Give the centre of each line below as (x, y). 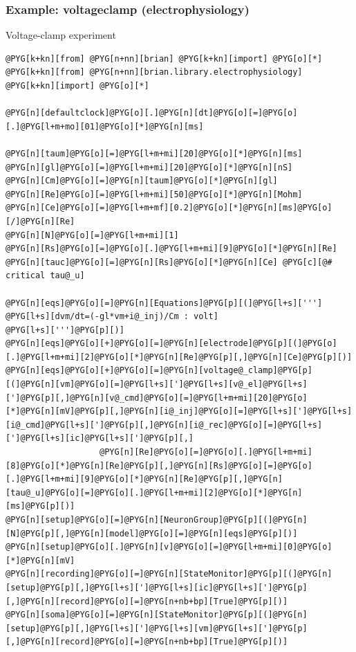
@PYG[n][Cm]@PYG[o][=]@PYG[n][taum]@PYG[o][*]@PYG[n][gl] (142, 181)
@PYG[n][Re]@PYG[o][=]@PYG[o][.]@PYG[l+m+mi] (206, 452)
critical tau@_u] (45, 276)
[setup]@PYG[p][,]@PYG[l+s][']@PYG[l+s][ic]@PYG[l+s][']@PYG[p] (157, 587)
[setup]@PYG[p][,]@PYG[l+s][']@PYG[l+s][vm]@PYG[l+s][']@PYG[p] (157, 628)
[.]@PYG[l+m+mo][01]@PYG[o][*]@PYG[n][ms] (105, 126)
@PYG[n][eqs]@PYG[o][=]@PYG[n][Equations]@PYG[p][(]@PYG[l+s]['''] (164, 303)
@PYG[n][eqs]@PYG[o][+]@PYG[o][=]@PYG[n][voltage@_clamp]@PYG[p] (159, 371)
